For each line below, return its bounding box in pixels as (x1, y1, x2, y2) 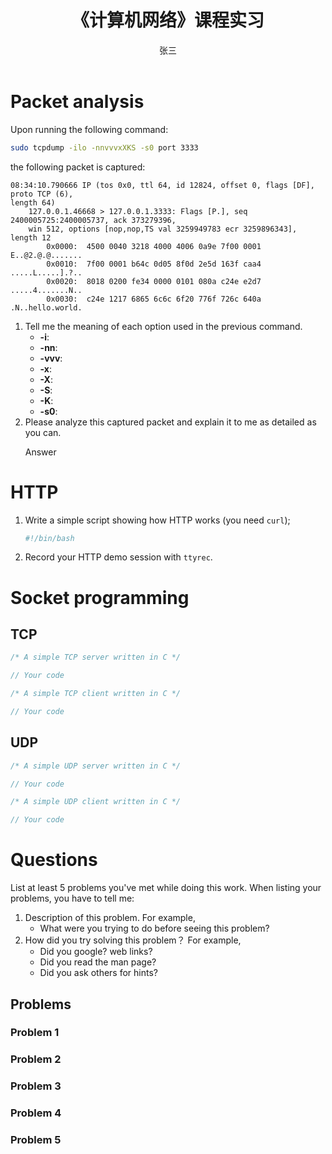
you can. (24, 426, 62, 438)
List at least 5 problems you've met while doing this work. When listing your (10, 882, 322, 894)
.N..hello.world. (10, 302, 83, 313)
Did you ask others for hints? (39, 967, 158, 979)
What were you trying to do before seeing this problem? (39, 922, 270, 935)
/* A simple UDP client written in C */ (10, 797, 182, 807)
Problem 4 (10, 1106, 62, 1120)
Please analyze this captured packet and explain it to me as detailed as (24, 416, 317, 428)
